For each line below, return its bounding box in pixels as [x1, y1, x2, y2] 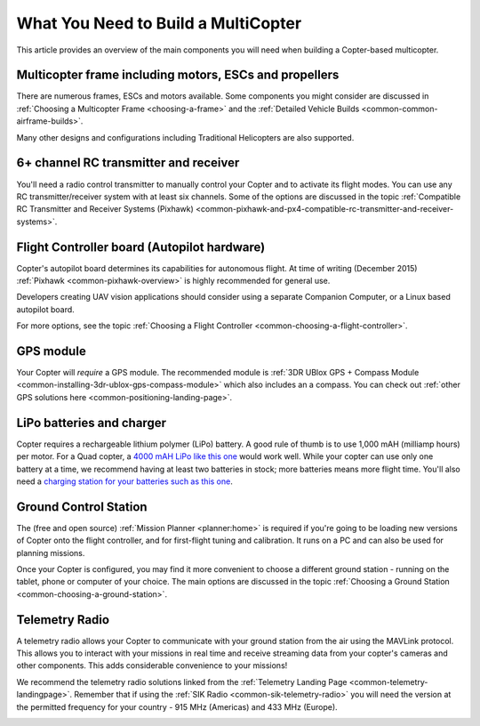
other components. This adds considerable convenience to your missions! [16, 660, 288, 671]
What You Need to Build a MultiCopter [16, 13, 302, 33]
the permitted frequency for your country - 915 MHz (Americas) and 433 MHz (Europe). [16, 701, 338, 712]
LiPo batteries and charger [16, 415, 166, 431]
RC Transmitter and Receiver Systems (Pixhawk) [16, 204, 195, 214]
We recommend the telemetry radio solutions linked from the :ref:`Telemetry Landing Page [16, 676, 348, 687]
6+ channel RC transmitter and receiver [16, 156, 240, 171]
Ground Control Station [16, 499, 148, 514]
